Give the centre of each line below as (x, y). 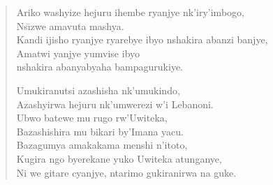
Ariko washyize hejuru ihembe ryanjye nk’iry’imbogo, (130, 12)
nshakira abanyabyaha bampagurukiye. (100, 67)
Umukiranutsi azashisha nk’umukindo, (98, 90)
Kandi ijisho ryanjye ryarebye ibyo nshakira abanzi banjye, (142, 39)
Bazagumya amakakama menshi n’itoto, (102, 145)
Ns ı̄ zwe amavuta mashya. (70, 25)
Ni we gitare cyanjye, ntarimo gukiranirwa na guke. (126, 172)
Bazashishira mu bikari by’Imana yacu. (100, 131)
